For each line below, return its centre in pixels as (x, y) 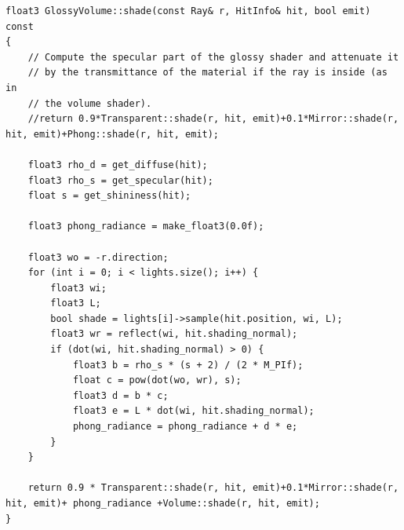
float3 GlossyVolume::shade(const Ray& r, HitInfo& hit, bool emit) (188, 11)
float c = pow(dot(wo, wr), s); (157, 380)
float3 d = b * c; (120, 395)
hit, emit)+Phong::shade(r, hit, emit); (113, 134)
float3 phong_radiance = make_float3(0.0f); (146, 227)
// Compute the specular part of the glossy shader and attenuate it (213, 57)
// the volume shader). (90, 103)
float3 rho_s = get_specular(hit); (120, 180)
